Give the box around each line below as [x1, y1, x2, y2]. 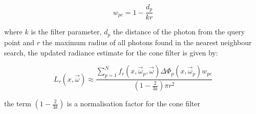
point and [4, 36, 35, 47]
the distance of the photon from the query [113, 26, 245, 37]
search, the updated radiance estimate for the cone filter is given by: [4, 47, 218, 58]
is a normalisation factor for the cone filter [67, 98, 200, 108]
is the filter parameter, [31, 26, 102, 37]
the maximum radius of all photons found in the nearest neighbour [42, 36, 252, 47]
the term [4, 98, 31, 108]
